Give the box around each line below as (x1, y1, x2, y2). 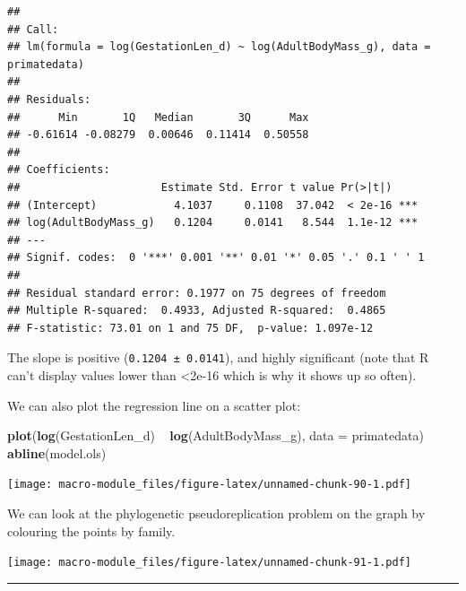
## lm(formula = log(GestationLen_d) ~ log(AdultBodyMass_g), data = (7, 40, 431, 54)
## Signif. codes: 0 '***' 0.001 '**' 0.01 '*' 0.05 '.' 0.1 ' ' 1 (7, 251, 425, 265)
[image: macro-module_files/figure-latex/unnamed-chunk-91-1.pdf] (7, 556, 412, 569)
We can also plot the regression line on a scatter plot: (7, 395, 301, 414)
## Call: (7, 22, 59, 36)
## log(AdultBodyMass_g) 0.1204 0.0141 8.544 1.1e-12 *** (7, 216, 419, 230)
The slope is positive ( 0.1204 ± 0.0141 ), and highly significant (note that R (7, 348, 429, 367)
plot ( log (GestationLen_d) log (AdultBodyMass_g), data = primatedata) (7, 426, 424, 445)
